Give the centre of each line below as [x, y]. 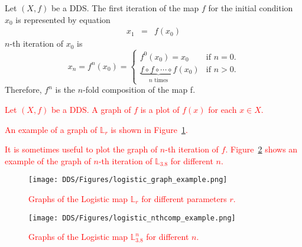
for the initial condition [251, 8]
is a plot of [160, 109]
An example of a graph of [51, 129]
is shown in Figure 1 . [149, 129]
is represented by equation [63, 19]
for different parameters [184, 198]
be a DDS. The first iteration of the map [125, 8]
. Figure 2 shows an [262, 149]
